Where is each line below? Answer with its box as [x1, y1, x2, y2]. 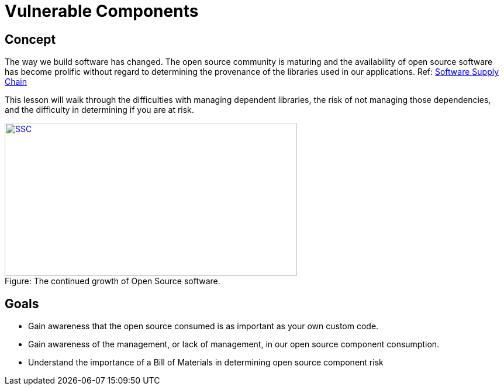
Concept [5, 32, 56, 47]
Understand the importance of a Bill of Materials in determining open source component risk [28, 357, 384, 368]
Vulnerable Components [5, 1, 199, 21]
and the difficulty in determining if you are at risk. [5, 105, 194, 115]
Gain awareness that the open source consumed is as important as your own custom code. [28, 321, 379, 332]
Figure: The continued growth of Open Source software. [5, 276, 220, 287]
